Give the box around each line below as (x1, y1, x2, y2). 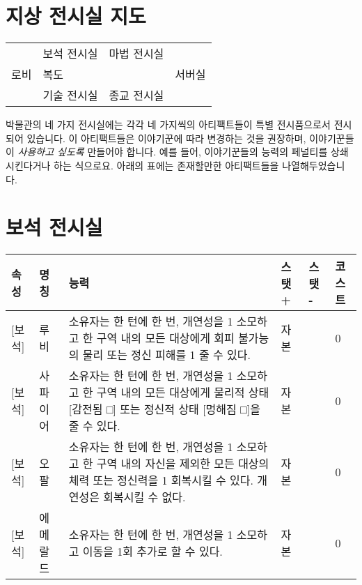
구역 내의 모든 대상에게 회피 (96, 330, 235, 347)
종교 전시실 (109, 87, 164, 104)
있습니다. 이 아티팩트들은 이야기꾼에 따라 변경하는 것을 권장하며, (26, 130, 306, 145)
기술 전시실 (42, 87, 98, 104)
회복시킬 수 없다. (103, 489, 186, 506)
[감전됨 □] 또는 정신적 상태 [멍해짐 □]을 (68, 401, 260, 418)
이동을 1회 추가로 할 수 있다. (82, 543, 223, 560)
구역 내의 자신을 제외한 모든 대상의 (96, 455, 269, 472)
